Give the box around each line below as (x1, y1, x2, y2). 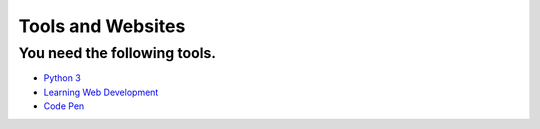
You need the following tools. (18, 44, 217, 62)
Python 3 (43, 72, 82, 84)
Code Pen (43, 100, 85, 112)
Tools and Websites (18, 15, 186, 37)
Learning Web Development (43, 86, 159, 98)
